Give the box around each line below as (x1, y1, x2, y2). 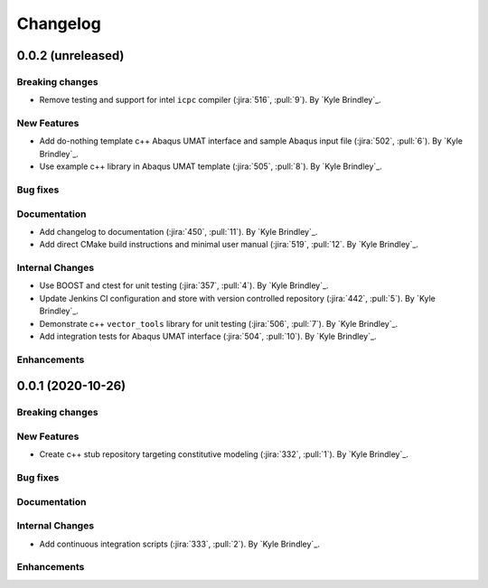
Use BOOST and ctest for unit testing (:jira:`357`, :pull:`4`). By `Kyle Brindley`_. (39, 280, 329, 291)
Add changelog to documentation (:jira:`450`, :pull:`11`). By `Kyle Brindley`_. (39, 226, 318, 237)
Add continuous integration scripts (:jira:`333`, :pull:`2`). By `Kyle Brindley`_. (39, 538, 321, 549)
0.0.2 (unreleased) (16, 48, 125, 63)
